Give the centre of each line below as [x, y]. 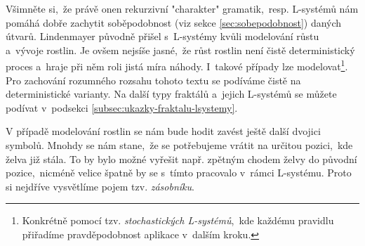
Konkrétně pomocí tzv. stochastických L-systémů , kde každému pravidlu [178, 220]
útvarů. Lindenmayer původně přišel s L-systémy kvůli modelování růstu [162, 36]
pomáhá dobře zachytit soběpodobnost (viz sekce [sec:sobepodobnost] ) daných [174, 22]
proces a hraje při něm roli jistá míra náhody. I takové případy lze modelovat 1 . [177, 65]
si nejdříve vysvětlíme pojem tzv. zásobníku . [100, 186]
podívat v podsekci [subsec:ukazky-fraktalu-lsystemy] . [122, 107]
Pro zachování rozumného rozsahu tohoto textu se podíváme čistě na [153, 80]
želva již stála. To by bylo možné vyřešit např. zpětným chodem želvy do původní [181, 158]
